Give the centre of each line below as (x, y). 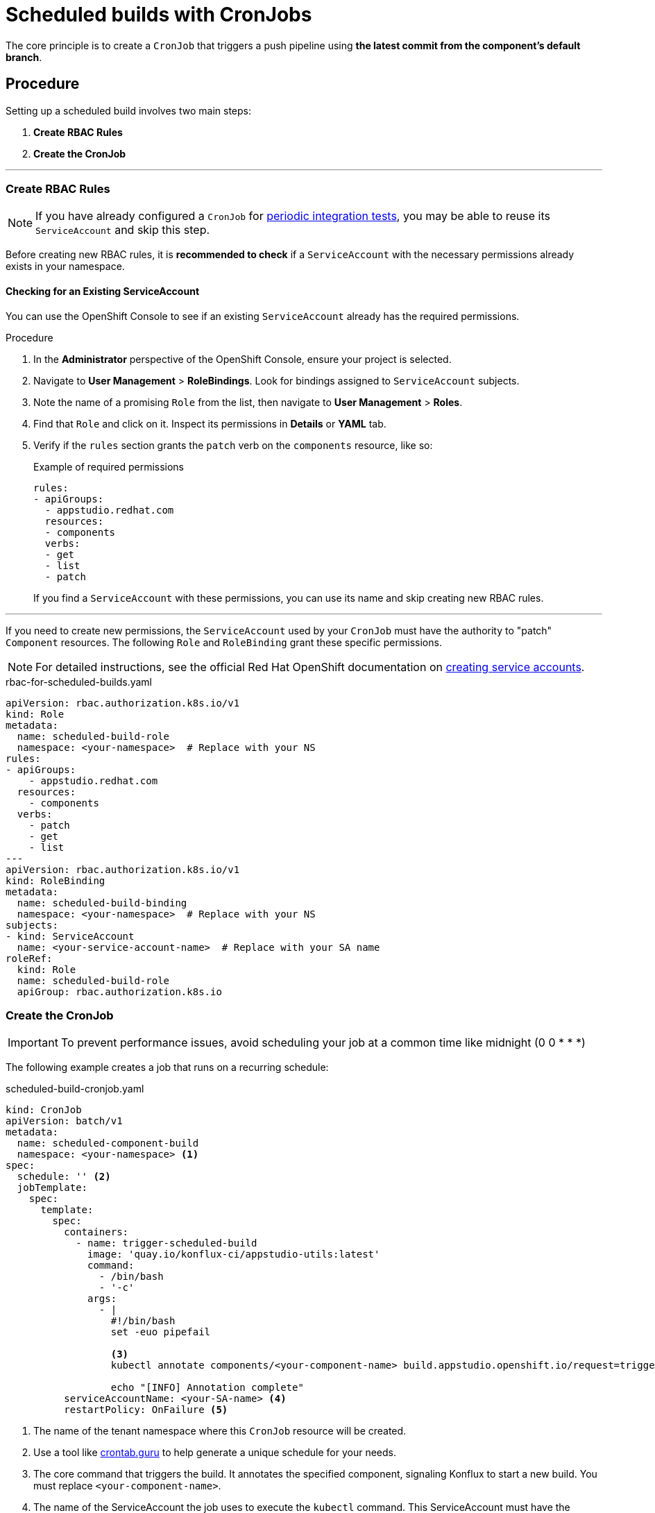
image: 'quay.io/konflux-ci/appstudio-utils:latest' (234, 1254)
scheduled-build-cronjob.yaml (75, 1089)
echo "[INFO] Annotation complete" (207, 1388)
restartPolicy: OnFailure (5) (146, 1410)
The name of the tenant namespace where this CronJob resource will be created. (220, 1431)
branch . (24, 57)
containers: (96, 1232)
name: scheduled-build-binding (102, 903)
